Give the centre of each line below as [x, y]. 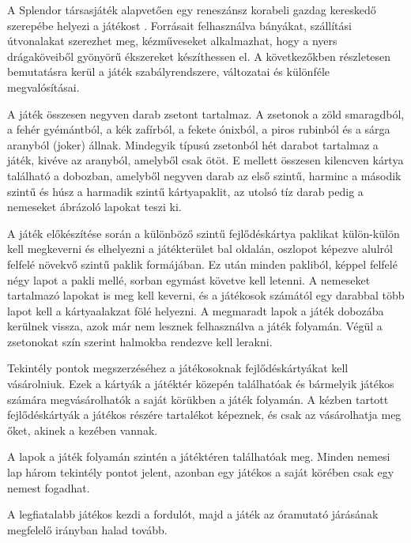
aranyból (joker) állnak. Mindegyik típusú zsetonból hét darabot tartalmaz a [193, 144]
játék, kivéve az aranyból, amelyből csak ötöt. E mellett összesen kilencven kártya [205, 160]
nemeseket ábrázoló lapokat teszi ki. [94, 207]
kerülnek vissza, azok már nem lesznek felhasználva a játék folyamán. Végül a [195, 326]
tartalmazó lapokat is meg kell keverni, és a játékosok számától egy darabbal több [206, 295]
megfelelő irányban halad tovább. [87, 529]
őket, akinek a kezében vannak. [83, 430]
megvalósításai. [43, 87]
